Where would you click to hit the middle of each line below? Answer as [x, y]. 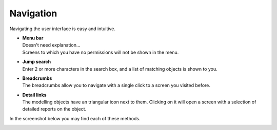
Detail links [34, 95]
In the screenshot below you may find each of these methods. [75, 118]
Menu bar [33, 38]
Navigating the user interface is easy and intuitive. [62, 29]
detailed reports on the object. [54, 109]
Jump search [37, 62]
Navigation [33, 13]
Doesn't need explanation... [51, 45]
